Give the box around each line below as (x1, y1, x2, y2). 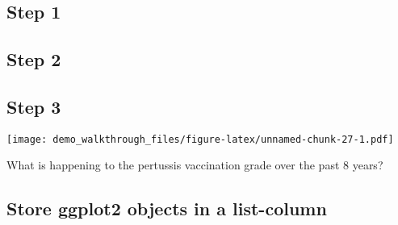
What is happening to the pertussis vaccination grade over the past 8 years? (6, 156, 383, 173)
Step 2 (6, 47, 61, 72)
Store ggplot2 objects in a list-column (6, 196, 327, 221)
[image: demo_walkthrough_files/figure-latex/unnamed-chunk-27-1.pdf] (6, 133, 394, 145)
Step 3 (6, 94, 61, 119)
